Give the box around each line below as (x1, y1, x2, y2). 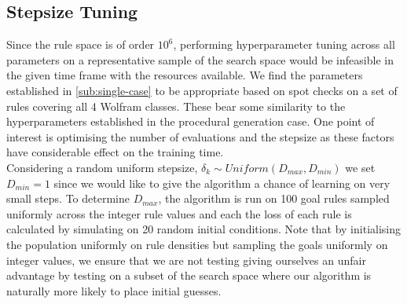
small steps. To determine (6, 190, 130, 207)
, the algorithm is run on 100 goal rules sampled (158, 190, 390, 207)
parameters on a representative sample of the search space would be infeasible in (6, 51, 394, 68)
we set (345, 159, 376, 175)
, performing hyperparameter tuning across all (173, 36, 395, 53)
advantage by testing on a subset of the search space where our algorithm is (6, 267, 372, 284)
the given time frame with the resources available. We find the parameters (6, 67, 363, 83)
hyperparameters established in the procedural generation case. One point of (6, 113, 375, 130)
